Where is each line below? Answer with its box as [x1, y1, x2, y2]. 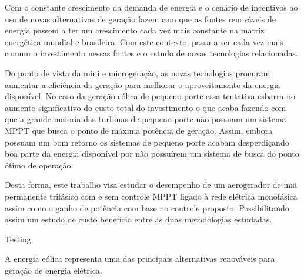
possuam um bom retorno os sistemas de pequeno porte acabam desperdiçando [5, 136, 289, 148]
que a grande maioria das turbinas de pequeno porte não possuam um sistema [5, 113, 286, 125]
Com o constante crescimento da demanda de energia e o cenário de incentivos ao [5, 1, 298, 13]
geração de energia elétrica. [5, 264, 102, 276]
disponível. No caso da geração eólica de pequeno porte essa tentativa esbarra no [5, 90, 296, 102]
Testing [5, 232, 31, 245]
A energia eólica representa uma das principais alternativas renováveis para [5, 252, 275, 265]
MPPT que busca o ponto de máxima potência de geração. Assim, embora [5, 124, 273, 136]
